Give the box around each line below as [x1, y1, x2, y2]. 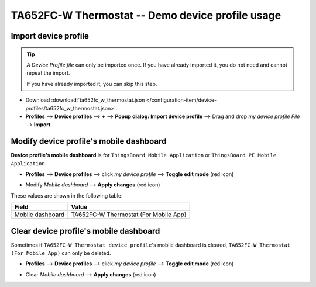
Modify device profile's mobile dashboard [11, 136, 167, 146]
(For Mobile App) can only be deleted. [11, 250, 111, 257]
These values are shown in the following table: [11, 192, 123, 199]
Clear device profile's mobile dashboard [11, 226, 160, 236]
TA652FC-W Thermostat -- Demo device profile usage [11, 9, 281, 22]
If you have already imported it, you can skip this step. [26, 80, 157, 87]
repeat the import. [26, 70, 70, 77]
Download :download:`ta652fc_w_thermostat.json [25, 96, 145, 103]
